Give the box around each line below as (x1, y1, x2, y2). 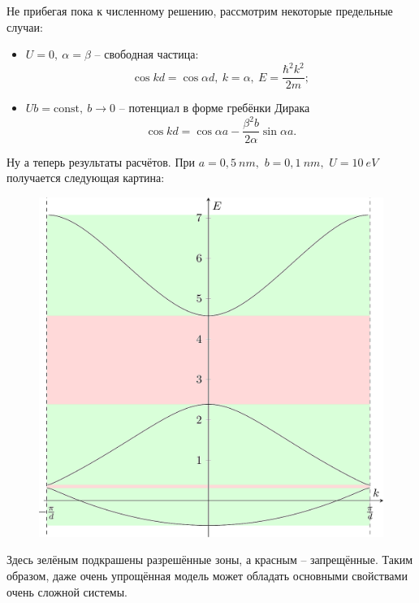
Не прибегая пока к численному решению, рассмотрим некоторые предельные (6, 2, 393, 19)
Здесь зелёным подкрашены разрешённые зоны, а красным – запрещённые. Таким (6, 551, 413, 568)
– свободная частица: (94, 46, 199, 63)
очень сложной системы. (6, 583, 128, 600)
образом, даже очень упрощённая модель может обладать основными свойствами (6, 567, 408, 584)
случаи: (6, 18, 43, 35)
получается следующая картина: (6, 169, 165, 186)
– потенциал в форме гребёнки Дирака (119, 99, 310, 116)
